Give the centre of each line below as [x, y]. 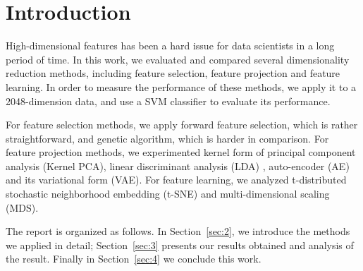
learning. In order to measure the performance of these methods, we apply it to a [181, 86]
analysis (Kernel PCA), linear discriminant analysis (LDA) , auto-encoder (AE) [178, 165]
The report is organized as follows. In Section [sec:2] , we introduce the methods [178, 231]
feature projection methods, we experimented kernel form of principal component [181, 152]
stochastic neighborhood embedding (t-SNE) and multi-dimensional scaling [168, 194]
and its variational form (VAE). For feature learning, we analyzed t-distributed [176, 180]
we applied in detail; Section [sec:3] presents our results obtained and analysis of [180, 245]
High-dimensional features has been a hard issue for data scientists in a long [170, 46]
